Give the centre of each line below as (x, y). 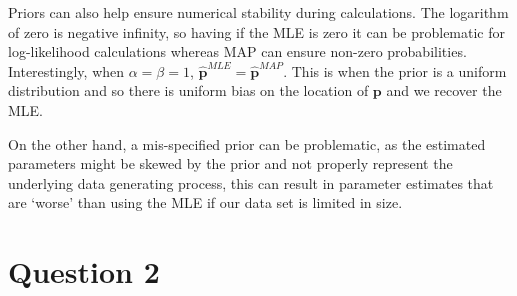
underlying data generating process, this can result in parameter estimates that (251, 182)
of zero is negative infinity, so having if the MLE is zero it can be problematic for (256, 31)
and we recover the (444, 90)
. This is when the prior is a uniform (395, 70)
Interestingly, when (66, 70)
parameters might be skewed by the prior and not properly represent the (230, 163)
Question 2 (84, 271)
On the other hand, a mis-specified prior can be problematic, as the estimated (247, 143)
